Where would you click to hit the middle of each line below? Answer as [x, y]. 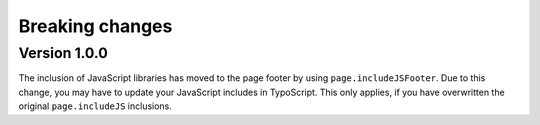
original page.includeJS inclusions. [95, 106]
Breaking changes [95, 26]
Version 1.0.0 [63, 53]
